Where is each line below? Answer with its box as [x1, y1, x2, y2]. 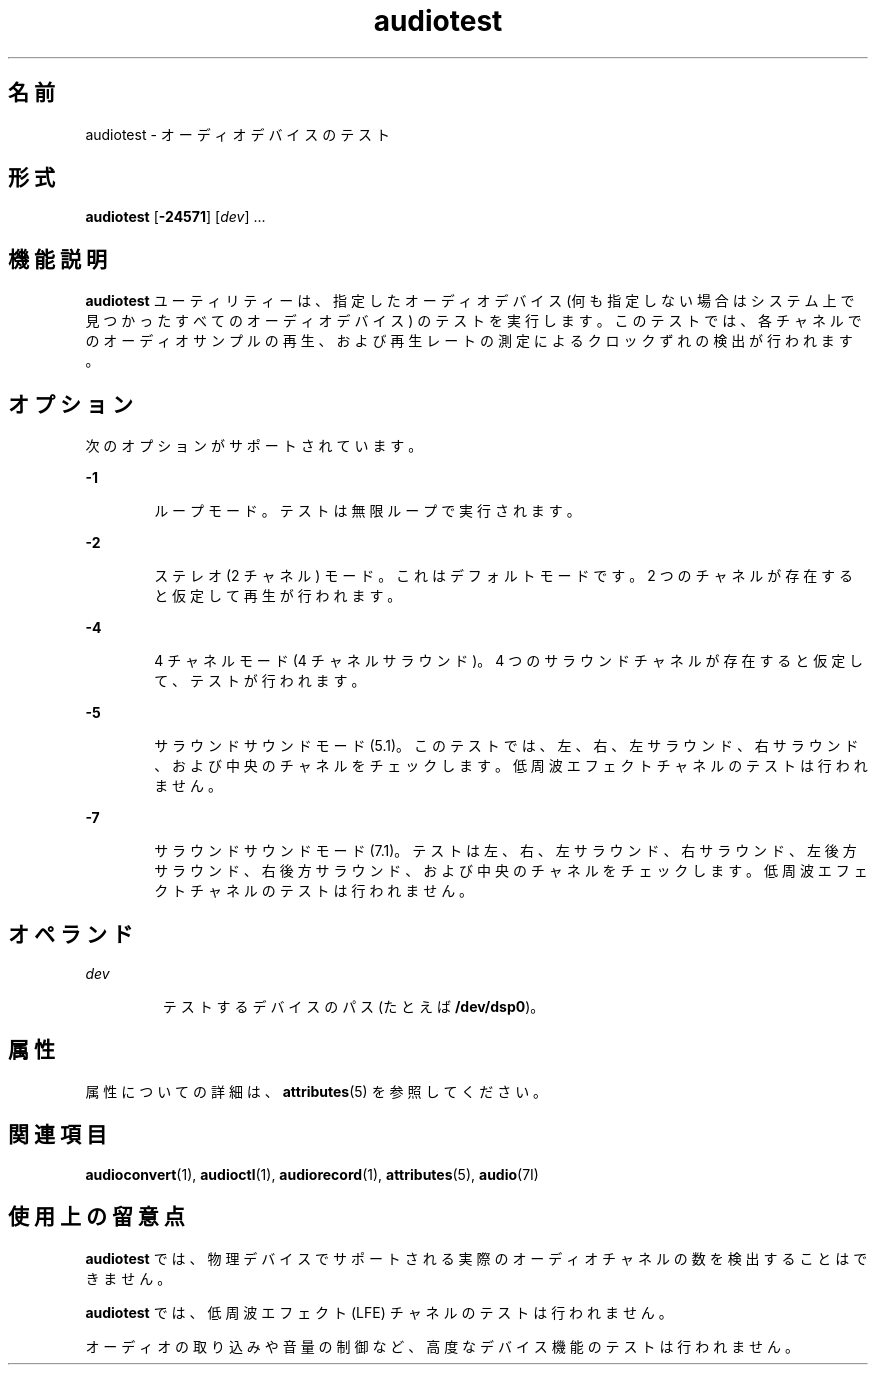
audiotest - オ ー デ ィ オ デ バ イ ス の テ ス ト [85, 125, 391, 143]
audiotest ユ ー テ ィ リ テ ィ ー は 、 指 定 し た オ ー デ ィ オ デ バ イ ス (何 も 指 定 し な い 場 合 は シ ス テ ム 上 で [85, 292, 855, 310]
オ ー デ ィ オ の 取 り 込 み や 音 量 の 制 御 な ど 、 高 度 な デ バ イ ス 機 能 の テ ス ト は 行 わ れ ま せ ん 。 [85, 1337, 799, 1355]
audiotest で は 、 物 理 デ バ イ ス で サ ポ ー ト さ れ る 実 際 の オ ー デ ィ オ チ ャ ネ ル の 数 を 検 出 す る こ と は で [85, 1249, 868, 1267]
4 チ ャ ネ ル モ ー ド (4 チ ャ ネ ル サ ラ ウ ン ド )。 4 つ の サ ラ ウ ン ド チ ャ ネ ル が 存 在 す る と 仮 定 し [154, 652, 864, 670]
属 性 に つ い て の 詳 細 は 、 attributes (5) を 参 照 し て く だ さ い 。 [85, 1082, 548, 1100]
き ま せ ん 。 [85, 1269, 172, 1287]
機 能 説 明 [8, 246, 107, 272]
